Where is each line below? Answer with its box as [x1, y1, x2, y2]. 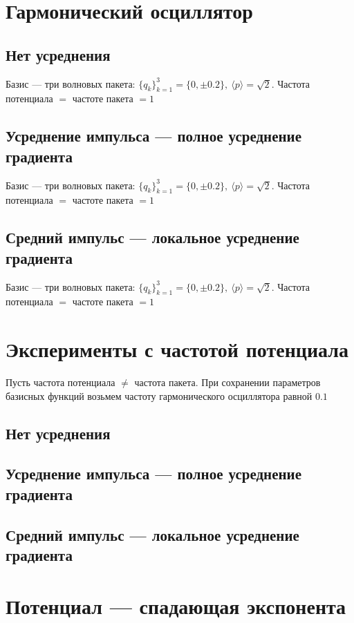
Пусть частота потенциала [6, 375, 115, 390]
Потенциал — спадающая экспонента [6, 591, 346, 620]
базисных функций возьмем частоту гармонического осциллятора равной [6, 388, 313, 403]
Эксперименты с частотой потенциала [6, 335, 349, 363]
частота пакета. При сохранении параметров [134, 375, 321, 390]
